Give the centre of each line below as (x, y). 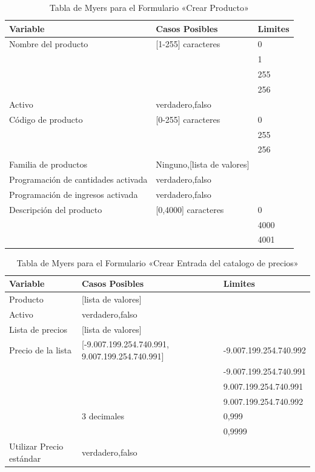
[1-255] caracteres (188, 44)
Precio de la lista (40, 350)
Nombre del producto (49, 44)
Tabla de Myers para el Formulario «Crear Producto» (149, 7)
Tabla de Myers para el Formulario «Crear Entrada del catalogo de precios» (157, 262)
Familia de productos (48, 164)
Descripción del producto (56, 209)
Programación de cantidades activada (78, 179)
